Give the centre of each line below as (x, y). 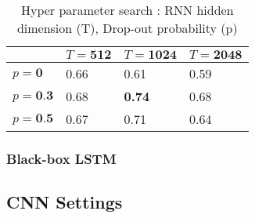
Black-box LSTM (61, 158)
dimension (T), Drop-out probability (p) (127, 28)
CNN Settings (65, 202)
